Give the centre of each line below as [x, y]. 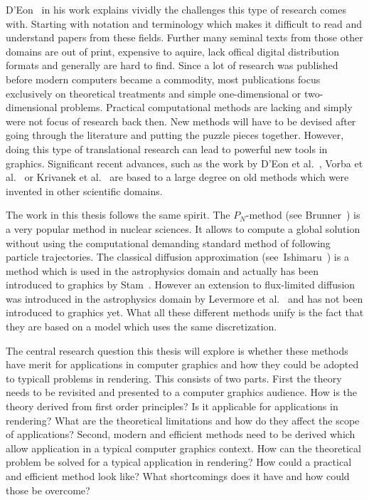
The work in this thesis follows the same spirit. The [118, 215]
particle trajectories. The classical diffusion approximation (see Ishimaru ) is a [177, 257]
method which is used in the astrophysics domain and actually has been [162, 270]
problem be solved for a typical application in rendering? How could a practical [179, 462]
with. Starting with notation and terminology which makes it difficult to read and [184, 23]
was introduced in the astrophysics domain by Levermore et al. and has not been [184, 298]
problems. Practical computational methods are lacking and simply [207, 107]
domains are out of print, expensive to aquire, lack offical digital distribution [173, 51]
